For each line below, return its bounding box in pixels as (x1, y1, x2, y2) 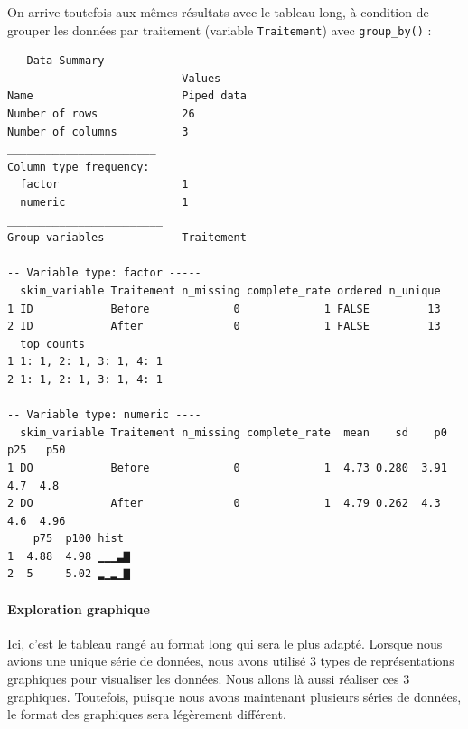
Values (182, 71, 221, 85)
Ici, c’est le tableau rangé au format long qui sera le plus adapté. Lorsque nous (7, 633, 443, 652)
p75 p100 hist (33, 532, 124, 546)
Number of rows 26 (7, 107, 195, 121)
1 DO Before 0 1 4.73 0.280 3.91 (7, 461, 447, 474)
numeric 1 (20, 196, 189, 209)
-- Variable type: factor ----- (7, 266, 201, 280)
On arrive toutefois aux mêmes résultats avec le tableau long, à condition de (7, 3, 429, 21)
